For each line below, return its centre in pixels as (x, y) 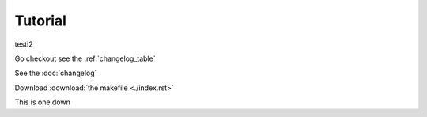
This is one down (42, 102)
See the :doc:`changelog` (56, 73)
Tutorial (41, 21)
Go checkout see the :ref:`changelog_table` (85, 58)
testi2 (24, 44)
